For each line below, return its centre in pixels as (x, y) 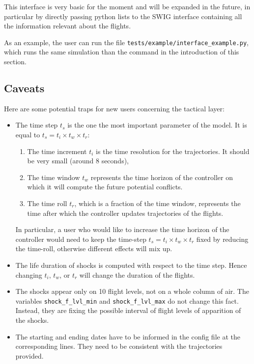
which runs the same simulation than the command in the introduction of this (122, 52)
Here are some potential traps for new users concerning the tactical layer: (114, 108)
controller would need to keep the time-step (81, 239)
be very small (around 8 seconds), (78, 161)
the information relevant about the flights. (68, 26)
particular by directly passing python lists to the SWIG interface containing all (123, 16)
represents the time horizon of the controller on (162, 177)
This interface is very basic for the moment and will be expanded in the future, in (127, 6)
